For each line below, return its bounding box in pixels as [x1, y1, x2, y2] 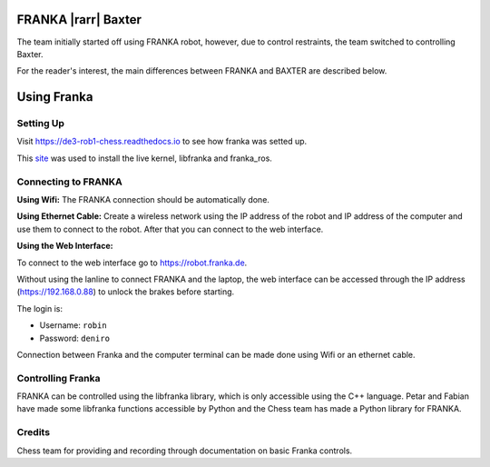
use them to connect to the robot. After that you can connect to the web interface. [16, 224, 324, 234]
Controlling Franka [16, 372, 101, 384]
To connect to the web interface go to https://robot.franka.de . [16, 257, 248, 268]
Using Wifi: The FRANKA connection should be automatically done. [16, 194, 269, 204]
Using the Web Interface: [16, 241, 113, 252]
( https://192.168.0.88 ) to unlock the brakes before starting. [16, 286, 235, 297]
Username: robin [39, 320, 108, 331]
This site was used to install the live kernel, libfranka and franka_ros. [16, 153, 272, 164]
